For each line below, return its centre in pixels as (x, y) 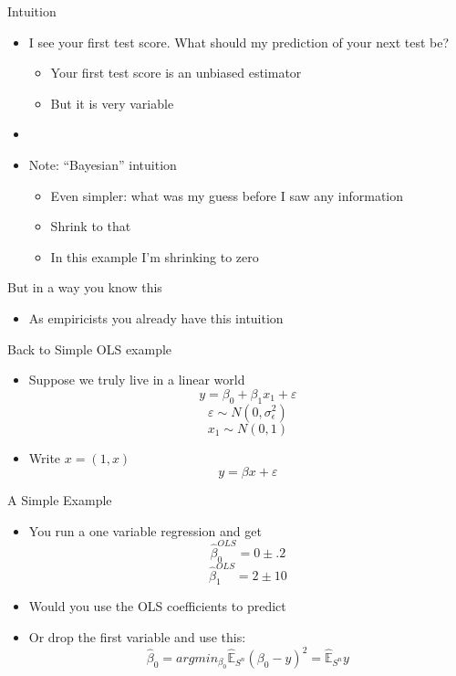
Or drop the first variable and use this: (137, 636)
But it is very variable (112, 103)
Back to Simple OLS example (90, 349)
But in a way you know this (85, 287)
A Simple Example (60, 500)
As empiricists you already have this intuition (156, 317)
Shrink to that (91, 226)
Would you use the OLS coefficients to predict (157, 606)
